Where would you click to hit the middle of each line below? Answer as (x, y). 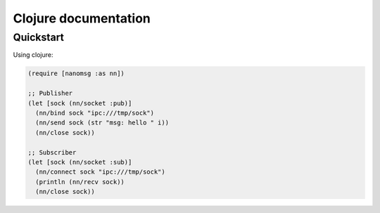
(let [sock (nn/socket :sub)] (80, 162)
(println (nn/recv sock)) (80, 182)
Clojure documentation (82, 18)
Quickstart (39, 37)
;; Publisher (50, 93)
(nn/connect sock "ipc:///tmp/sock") (100, 172)
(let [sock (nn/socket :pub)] (80, 103)
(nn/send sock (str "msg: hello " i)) (102, 123)
